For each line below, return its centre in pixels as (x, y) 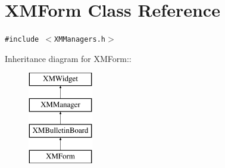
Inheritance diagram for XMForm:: (68, 58)
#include (22, 40)
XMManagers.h (80, 40)
